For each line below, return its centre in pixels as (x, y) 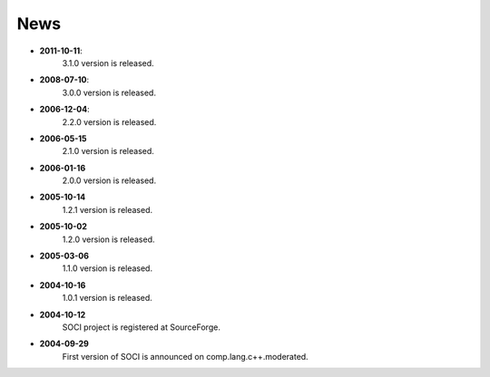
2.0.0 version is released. (109, 180)
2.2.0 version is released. (109, 121)
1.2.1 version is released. (108, 209)
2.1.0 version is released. (108, 151)
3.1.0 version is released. (108, 63)
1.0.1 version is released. (108, 298)
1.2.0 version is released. (108, 239)
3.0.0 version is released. (109, 92)
